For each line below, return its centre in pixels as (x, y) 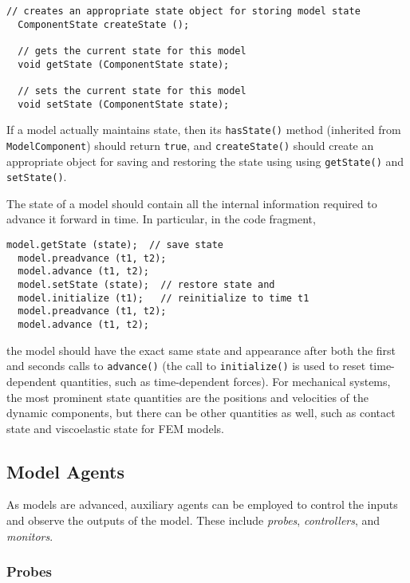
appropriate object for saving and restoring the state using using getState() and (205, 161)
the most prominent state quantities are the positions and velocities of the (187, 397)
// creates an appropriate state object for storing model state (183, 11)
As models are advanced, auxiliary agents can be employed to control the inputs (202, 504)
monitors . (30, 536)
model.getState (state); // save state (115, 245)
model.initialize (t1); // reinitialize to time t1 (164, 298)
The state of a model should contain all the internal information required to (192, 203)
